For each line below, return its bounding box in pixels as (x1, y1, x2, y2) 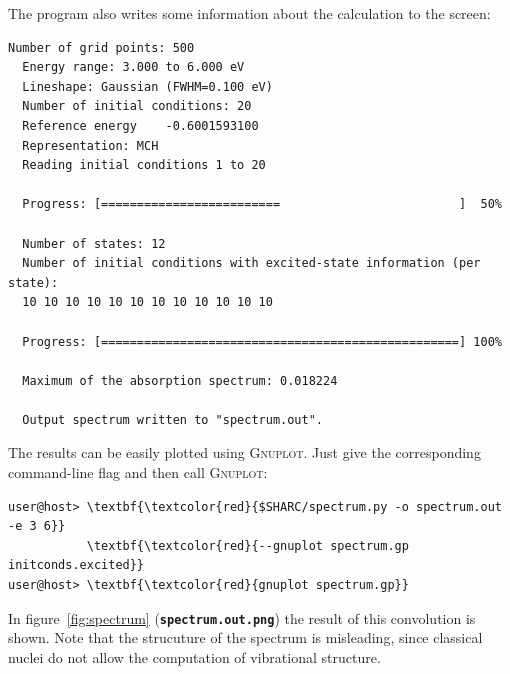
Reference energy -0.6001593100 (22, 118, 259, 133)
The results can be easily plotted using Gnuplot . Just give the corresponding (8, 442, 481, 463)
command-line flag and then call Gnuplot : (8, 462, 268, 483)
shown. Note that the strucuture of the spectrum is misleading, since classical (8, 627, 483, 648)
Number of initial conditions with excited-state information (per (22, 256, 481, 271)
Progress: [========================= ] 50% (22, 197, 502, 212)
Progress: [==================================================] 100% (22, 334, 502, 349)
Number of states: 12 (22, 236, 166, 251)
